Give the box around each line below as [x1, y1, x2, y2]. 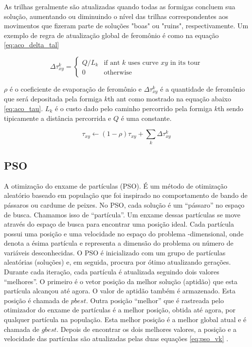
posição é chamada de [4, 295, 69, 305]
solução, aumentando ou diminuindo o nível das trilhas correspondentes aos [4, 11, 229, 21]
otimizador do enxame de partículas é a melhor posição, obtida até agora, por [4, 305, 235, 315]
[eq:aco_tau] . [4, 103, 43, 114]
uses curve [128, 59, 159, 66]
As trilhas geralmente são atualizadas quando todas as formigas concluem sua [4, 1, 235, 11]
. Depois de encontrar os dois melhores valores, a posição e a [56, 324, 237, 334]
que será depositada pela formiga [4, 94, 102, 104]
